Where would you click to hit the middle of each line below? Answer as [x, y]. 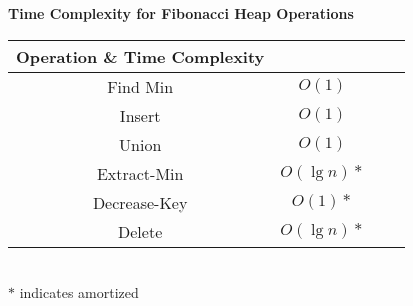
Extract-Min [140, 173]
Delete [140, 231]
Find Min [140, 86]
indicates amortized [79, 292]
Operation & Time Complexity [140, 56]
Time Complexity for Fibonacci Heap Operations [181, 13]
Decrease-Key [140, 202]
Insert [140, 115]
